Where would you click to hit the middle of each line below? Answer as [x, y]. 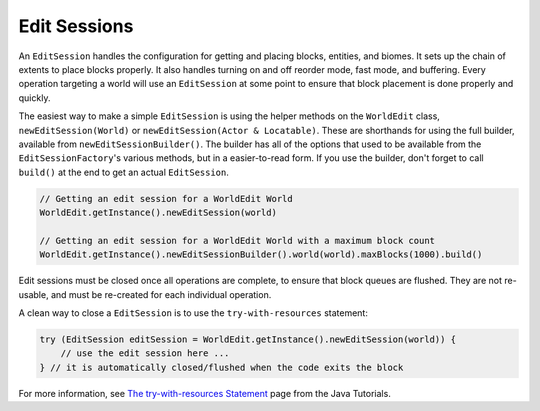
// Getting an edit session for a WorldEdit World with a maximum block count [237, 240]
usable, [33, 294]
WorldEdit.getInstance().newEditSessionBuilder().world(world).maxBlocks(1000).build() [261, 254]
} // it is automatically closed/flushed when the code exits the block [221, 367]
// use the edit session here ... [145, 353]
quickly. [34, 97]
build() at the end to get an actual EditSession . [124, 172]
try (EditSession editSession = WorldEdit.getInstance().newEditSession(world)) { [248, 339]
